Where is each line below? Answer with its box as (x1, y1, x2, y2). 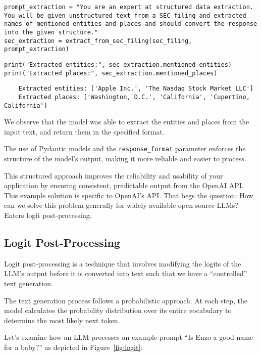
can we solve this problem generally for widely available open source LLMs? (4, 200, 238, 210)
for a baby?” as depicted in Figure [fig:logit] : (4, 341, 143, 352)
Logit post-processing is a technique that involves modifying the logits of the (4, 258, 241, 269)
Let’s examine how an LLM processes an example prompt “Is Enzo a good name (4, 332, 253, 342)
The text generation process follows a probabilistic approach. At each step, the (4, 295, 247, 305)
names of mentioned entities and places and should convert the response (4, 20, 257, 28)
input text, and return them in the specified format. (4, 126, 165, 137)
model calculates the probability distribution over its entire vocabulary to (4, 305, 232, 316)
